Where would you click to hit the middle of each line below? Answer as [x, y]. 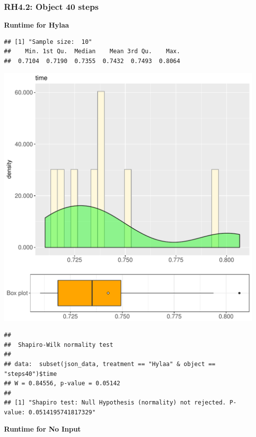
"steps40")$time [31, 374]
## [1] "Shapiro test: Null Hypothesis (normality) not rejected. [115, 403]
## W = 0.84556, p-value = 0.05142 [62, 384]
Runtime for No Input [43, 428]
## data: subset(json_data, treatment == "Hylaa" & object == [110, 364]
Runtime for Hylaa [37, 25]
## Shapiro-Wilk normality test [59, 345]
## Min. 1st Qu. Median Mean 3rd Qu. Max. [92, 51]
